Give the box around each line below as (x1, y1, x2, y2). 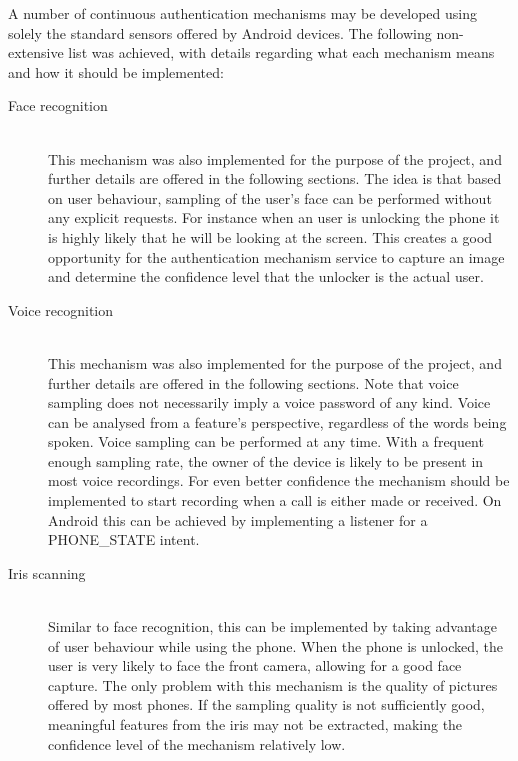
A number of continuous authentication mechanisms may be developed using (8, 3, 477, 23)
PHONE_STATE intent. (48, 529, 200, 550)
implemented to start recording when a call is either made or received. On (48, 490, 502, 511)
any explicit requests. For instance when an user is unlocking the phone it (48, 207, 500, 228)
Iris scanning (8, 562, 86, 583)
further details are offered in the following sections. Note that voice (48, 372, 459, 393)
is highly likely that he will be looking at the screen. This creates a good (48, 226, 493, 247)
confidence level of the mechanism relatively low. (48, 733, 346, 754)
